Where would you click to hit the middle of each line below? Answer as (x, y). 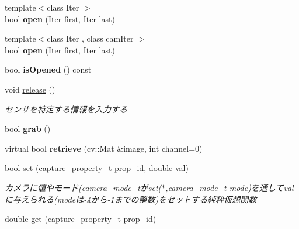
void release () (30, 89)
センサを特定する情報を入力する (66, 109)
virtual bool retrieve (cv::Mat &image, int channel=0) (104, 148)
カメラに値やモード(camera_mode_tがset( (83, 187)
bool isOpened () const (48, 69)
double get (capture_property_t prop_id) (81, 219)
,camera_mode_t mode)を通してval (230, 187)
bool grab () (28, 129)
